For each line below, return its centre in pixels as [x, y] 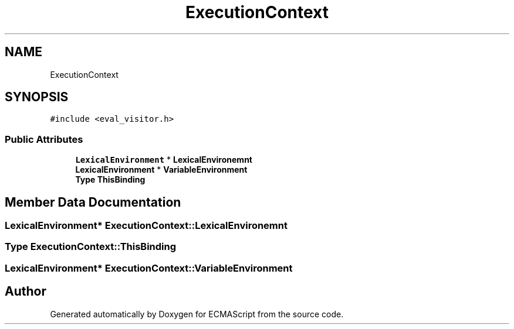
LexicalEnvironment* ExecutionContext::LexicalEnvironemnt [146, 226]
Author [26, 292]
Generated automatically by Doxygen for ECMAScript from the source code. [197, 314]
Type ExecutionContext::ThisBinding [91, 247]
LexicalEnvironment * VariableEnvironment [161, 170]
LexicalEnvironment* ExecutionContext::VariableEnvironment [149, 268]
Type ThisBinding [110, 180]
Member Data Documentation [93, 202]
